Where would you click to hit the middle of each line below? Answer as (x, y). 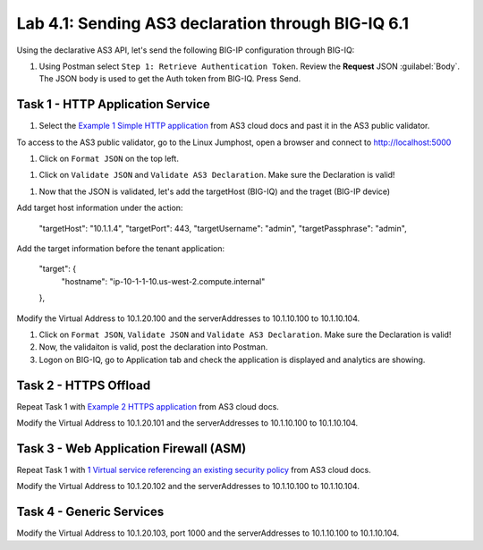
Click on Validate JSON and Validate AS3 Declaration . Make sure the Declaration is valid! (217, 175)
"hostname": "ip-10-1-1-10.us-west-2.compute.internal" (163, 281)
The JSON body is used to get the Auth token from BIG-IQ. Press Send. (170, 79)
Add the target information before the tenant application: (121, 248)
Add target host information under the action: (100, 208)
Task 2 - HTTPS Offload (84, 385)
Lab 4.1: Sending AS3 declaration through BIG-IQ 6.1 (213, 23)
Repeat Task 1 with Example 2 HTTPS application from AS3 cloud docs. (148, 406)
